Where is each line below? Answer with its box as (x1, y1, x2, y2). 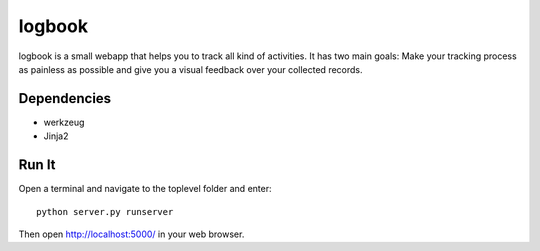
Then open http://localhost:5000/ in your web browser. (18, 228, 245, 240)
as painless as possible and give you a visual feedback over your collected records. (18, 63, 364, 75)
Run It (18, 156, 56, 174)
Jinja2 (43, 130, 69, 142)
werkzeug (43, 116, 85, 128)
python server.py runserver (36, 206, 174, 217)
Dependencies (18, 90, 112, 107)
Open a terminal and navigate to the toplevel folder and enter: (18, 183, 272, 195)
